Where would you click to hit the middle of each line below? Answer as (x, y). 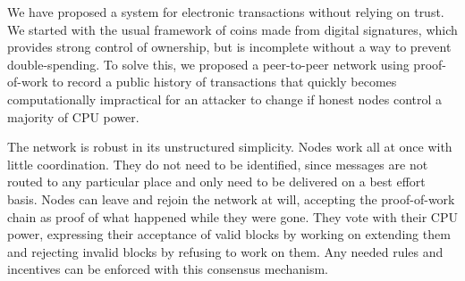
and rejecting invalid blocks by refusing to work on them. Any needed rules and (225, 251)
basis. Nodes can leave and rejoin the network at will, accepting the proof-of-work (231, 198)
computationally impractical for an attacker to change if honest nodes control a (225, 99)
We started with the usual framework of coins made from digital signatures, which (232, 29)
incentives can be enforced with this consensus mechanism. (168, 269)
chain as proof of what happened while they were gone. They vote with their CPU (232, 216)
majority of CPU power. (73, 116)
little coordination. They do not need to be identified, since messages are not (218, 164)
